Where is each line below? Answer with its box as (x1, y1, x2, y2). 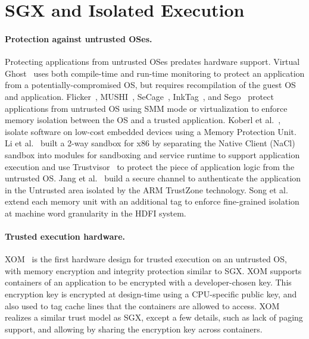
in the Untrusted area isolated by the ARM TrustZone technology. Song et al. (5, 183, 288, 196)
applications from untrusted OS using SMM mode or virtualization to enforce (5, 102, 288, 114)
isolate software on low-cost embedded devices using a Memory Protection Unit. (5, 125, 296, 137)
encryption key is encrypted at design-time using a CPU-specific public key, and (5, 288, 297, 300)
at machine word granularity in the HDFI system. (5, 206, 186, 219)
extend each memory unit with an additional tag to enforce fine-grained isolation (5, 195, 299, 208)
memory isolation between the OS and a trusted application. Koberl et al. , (5, 114, 281, 126)
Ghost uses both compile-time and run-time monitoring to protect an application (5, 67, 305, 79)
